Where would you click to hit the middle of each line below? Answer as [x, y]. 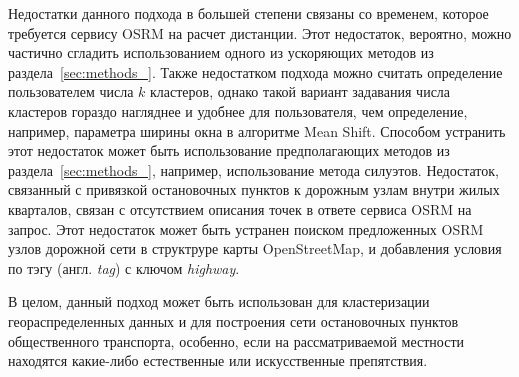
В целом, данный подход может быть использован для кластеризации [219, 301]
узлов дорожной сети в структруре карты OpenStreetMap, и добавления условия [255, 248]
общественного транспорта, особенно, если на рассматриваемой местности [236, 340]
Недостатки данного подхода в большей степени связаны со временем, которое [248, 13]
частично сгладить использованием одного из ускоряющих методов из [221, 52]
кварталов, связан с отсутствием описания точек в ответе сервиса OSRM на [240, 208]
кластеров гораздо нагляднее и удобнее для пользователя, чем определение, [238, 110]
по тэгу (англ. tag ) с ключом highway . [124, 267]
